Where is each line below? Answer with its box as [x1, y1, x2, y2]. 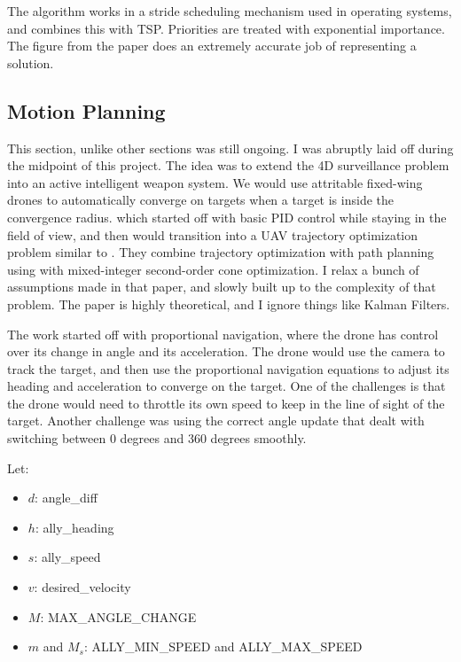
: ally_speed [34, 548, 101, 566]
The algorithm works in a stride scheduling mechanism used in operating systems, [7, 2, 452, 19]
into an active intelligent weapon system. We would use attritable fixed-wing [7, 173, 423, 191]
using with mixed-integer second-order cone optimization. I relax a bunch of [7, 260, 419, 278]
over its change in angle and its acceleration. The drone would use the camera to [7, 342, 445, 361]
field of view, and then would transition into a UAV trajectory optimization [7, 225, 418, 244]
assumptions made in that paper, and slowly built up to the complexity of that [7, 277, 436, 296]
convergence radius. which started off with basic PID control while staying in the [7, 207, 447, 226]
